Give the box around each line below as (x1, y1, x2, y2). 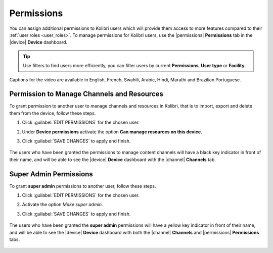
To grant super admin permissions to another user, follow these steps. (9, 183, 156, 189)
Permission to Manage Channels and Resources (9, 90, 164, 98)
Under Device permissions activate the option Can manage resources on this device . (22, 129, 202, 135)
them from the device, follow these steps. (9, 110, 96, 116)
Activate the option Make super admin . (22, 201, 103, 208)
